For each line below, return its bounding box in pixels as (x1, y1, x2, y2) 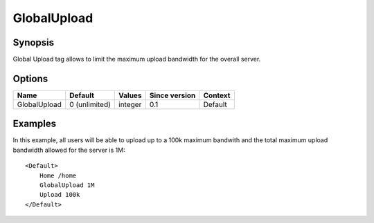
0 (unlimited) (69, 99, 111, 109)
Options (12, 72, 48, 84)
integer (118, 99, 142, 109)
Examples (12, 118, 57, 130)
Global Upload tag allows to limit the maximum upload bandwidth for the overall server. (12, 55, 261, 64)
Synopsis (12, 37, 55, 48)
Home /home (39, 171, 77, 180)
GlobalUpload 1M (39, 182, 95, 189)
